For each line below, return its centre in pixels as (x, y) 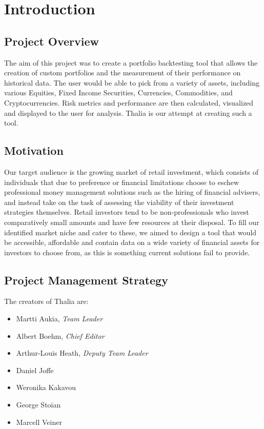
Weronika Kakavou (46, 387)
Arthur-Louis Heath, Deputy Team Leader (82, 353)
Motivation (34, 150)
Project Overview (52, 41)
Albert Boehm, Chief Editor (60, 335)
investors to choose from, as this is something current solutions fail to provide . (127, 252)
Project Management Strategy (86, 280)
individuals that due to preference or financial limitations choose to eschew (122, 182)
